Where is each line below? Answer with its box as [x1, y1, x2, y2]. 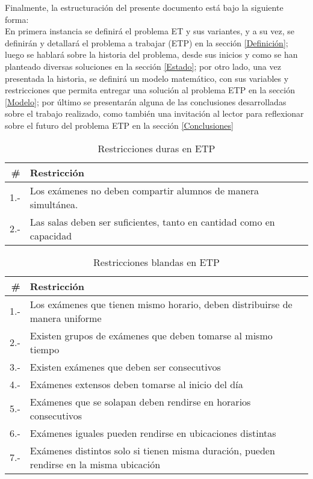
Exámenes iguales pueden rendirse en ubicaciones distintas [29, 425, 276, 440]
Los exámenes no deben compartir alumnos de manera [29, 183, 259, 197]
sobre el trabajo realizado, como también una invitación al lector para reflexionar [5, 107, 304, 120]
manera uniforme [29, 311, 102, 325]
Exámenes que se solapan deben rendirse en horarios [29, 394, 251, 409]
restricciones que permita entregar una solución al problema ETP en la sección [5, 84, 295, 96]
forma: [5, 13, 29, 25]
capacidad [29, 228, 72, 243]
